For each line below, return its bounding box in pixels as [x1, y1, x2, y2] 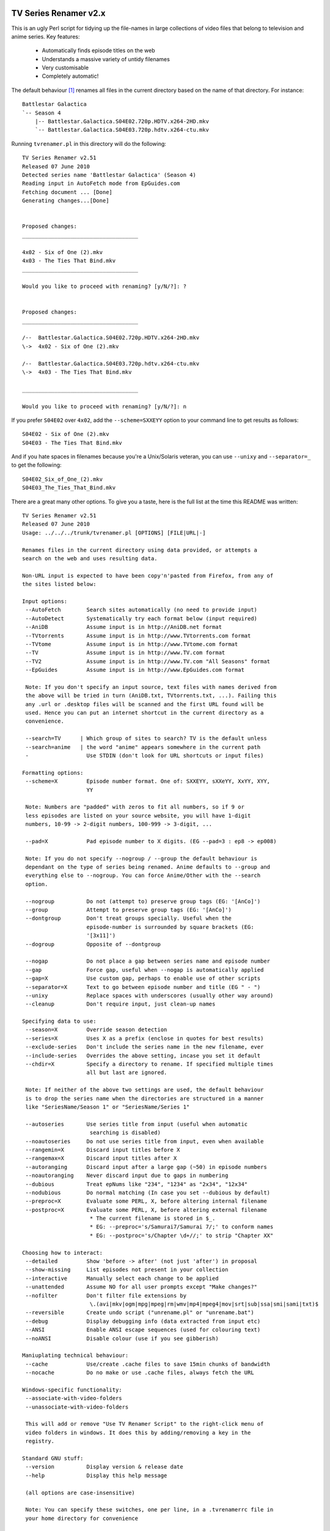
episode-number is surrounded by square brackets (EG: [86, 923, 254, 930]
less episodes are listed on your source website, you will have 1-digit [25, 812, 251, 819]
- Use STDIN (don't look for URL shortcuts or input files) [25, 752, 264, 759]
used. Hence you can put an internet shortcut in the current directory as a [25, 709, 264, 717]
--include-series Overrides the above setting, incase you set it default [25, 1052, 261, 1059]
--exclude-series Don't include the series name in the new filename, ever [25, 1044, 264, 1050]
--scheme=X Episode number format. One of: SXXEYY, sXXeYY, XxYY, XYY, [25, 778, 271, 785]
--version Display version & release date [25, 1464, 183, 1470]
